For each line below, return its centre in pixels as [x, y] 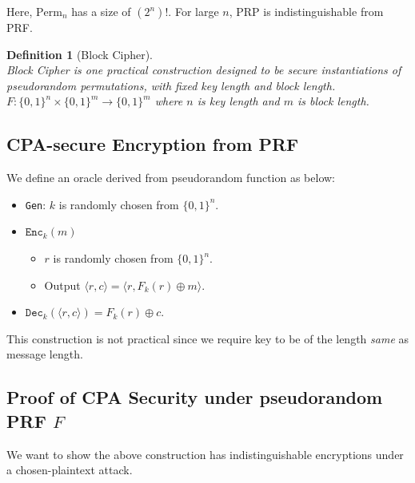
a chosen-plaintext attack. [70, 470]
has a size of [101, 11]
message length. [45, 354]
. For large [194, 11]
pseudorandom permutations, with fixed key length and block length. [171, 85]
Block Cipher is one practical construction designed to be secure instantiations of [204, 70]
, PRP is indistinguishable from [306, 11]
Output [62, 285]
